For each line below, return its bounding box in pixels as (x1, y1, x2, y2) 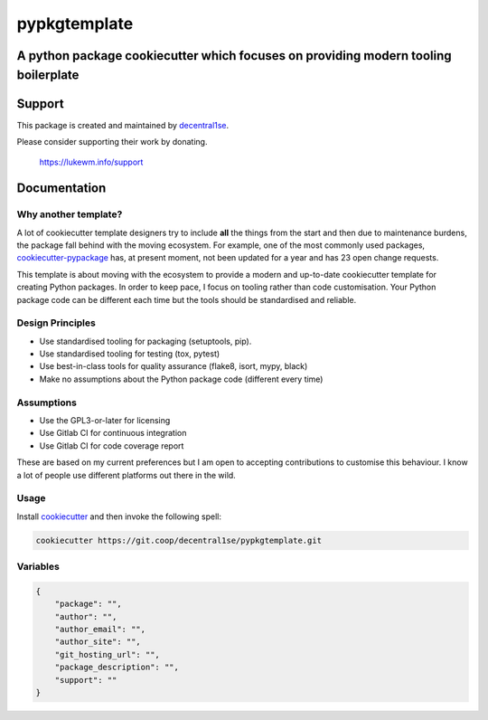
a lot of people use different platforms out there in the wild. (16, 469, 237, 480)
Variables (16, 561, 61, 573)
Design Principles (16, 317, 97, 329)
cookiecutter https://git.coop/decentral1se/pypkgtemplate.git (35, 535, 323, 545)
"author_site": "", (54, 637, 142, 647)
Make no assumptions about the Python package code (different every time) (39, 374, 324, 384)
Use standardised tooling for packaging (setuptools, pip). (39, 336, 252, 346)
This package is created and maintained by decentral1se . (16, 119, 230, 130)
